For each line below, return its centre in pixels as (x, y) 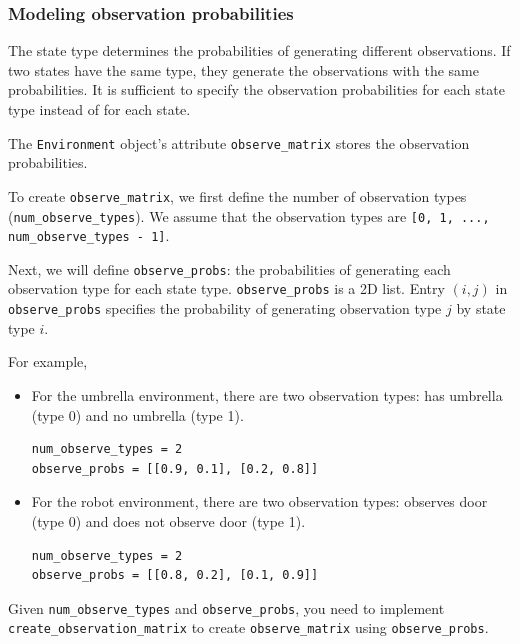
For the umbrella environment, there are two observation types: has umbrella (267, 394)
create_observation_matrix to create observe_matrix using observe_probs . (248, 627)
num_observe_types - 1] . (89, 235)
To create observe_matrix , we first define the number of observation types (237, 195)
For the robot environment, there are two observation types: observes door (259, 501)
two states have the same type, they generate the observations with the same (244, 69)
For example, (48, 361)
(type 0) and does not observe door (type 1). (168, 520)
